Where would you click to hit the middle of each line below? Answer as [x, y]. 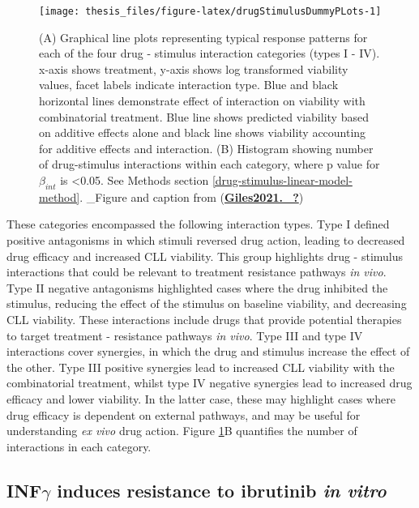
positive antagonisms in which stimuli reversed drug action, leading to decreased [206, 239]
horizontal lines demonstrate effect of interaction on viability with [202, 101]
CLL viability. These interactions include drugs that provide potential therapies [204, 319]
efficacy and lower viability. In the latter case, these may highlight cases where [201, 398]
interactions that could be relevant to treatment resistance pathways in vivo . [197, 272]
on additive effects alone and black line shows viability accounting [203, 132]
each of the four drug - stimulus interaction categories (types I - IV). [209, 53]
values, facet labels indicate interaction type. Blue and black [189, 85]
